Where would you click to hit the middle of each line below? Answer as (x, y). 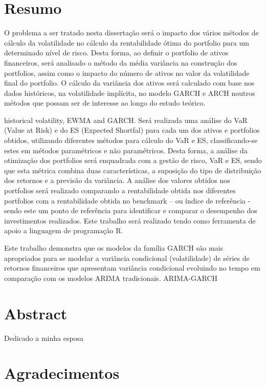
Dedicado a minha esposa (44, 338)
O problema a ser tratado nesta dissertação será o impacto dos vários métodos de (131, 33)
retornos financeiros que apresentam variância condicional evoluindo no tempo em (132, 268)
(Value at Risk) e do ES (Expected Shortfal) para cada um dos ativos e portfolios (132, 130)
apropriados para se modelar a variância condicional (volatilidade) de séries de (127, 258)
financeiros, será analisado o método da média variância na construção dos (121, 62)
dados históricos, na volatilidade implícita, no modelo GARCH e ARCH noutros (130, 93)
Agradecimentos (62, 373)
